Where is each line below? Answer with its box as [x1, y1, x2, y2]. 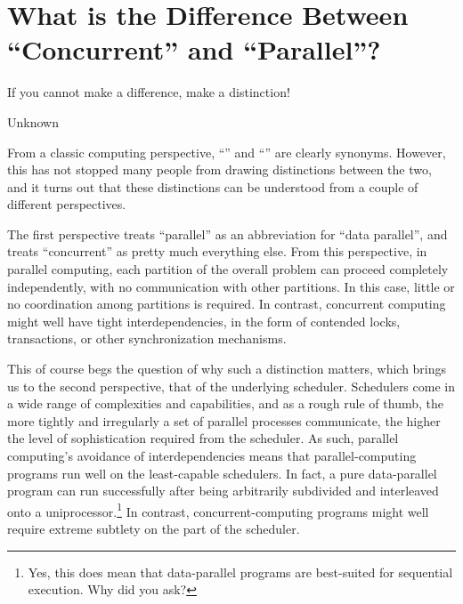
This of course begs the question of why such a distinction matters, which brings [7, 359, 447, 378]
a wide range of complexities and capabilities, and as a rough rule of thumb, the [7, 394, 443, 413]
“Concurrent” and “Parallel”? [7, 31, 381, 68]
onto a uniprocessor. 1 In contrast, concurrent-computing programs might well [7, 499, 429, 520]
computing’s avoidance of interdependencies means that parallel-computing [7, 447, 417, 464]
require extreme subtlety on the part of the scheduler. [7, 519, 300, 538]
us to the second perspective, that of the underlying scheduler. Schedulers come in [7, 376, 455, 395]
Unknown [7, 112, 59, 131]
